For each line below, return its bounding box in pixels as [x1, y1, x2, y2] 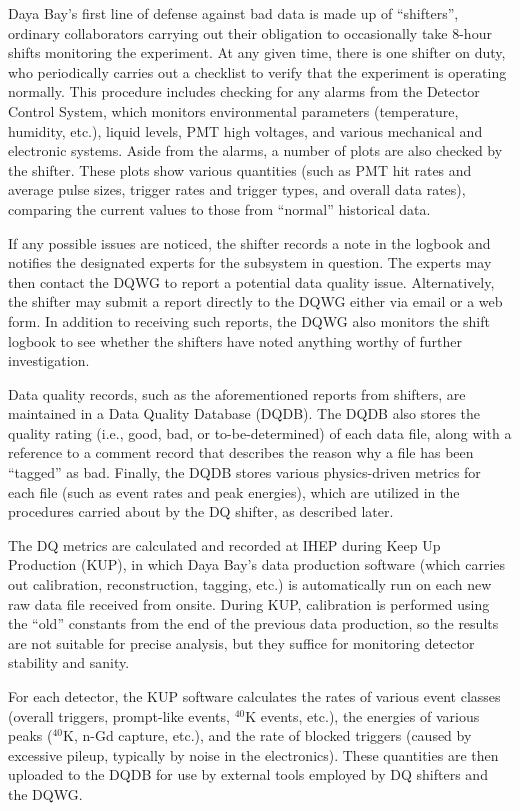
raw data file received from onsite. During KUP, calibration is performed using [8, 593, 490, 614]
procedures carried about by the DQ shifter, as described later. [8, 501, 394, 522]
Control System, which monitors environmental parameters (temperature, [8, 100, 459, 121]
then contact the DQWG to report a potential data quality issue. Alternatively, [8, 271, 495, 292]
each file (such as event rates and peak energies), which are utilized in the [8, 481, 460, 502]
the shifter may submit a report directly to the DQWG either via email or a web [8, 291, 503, 312]
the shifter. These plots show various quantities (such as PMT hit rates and [8, 159, 472, 180]
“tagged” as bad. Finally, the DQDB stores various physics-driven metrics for [8, 462, 481, 483]
